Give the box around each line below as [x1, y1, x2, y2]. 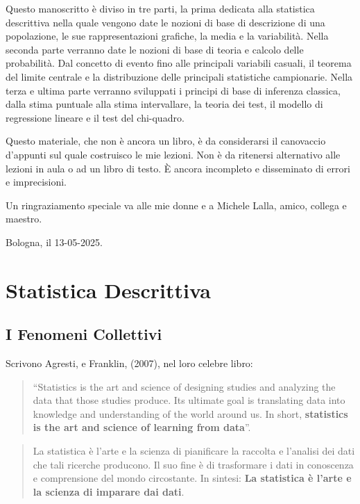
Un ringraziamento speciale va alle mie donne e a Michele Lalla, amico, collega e [6, 197, 347, 212]
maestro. [6, 211, 42, 226]
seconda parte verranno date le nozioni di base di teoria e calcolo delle [6, 42, 304, 56]
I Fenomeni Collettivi [6, 323, 162, 345]
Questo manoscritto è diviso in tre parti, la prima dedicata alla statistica [6, 1, 315, 15]
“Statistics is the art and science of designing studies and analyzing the [33, 379, 336, 393]
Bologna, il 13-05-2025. [6, 234, 103, 249]
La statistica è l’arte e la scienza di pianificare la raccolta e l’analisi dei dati [33, 444, 355, 458]
